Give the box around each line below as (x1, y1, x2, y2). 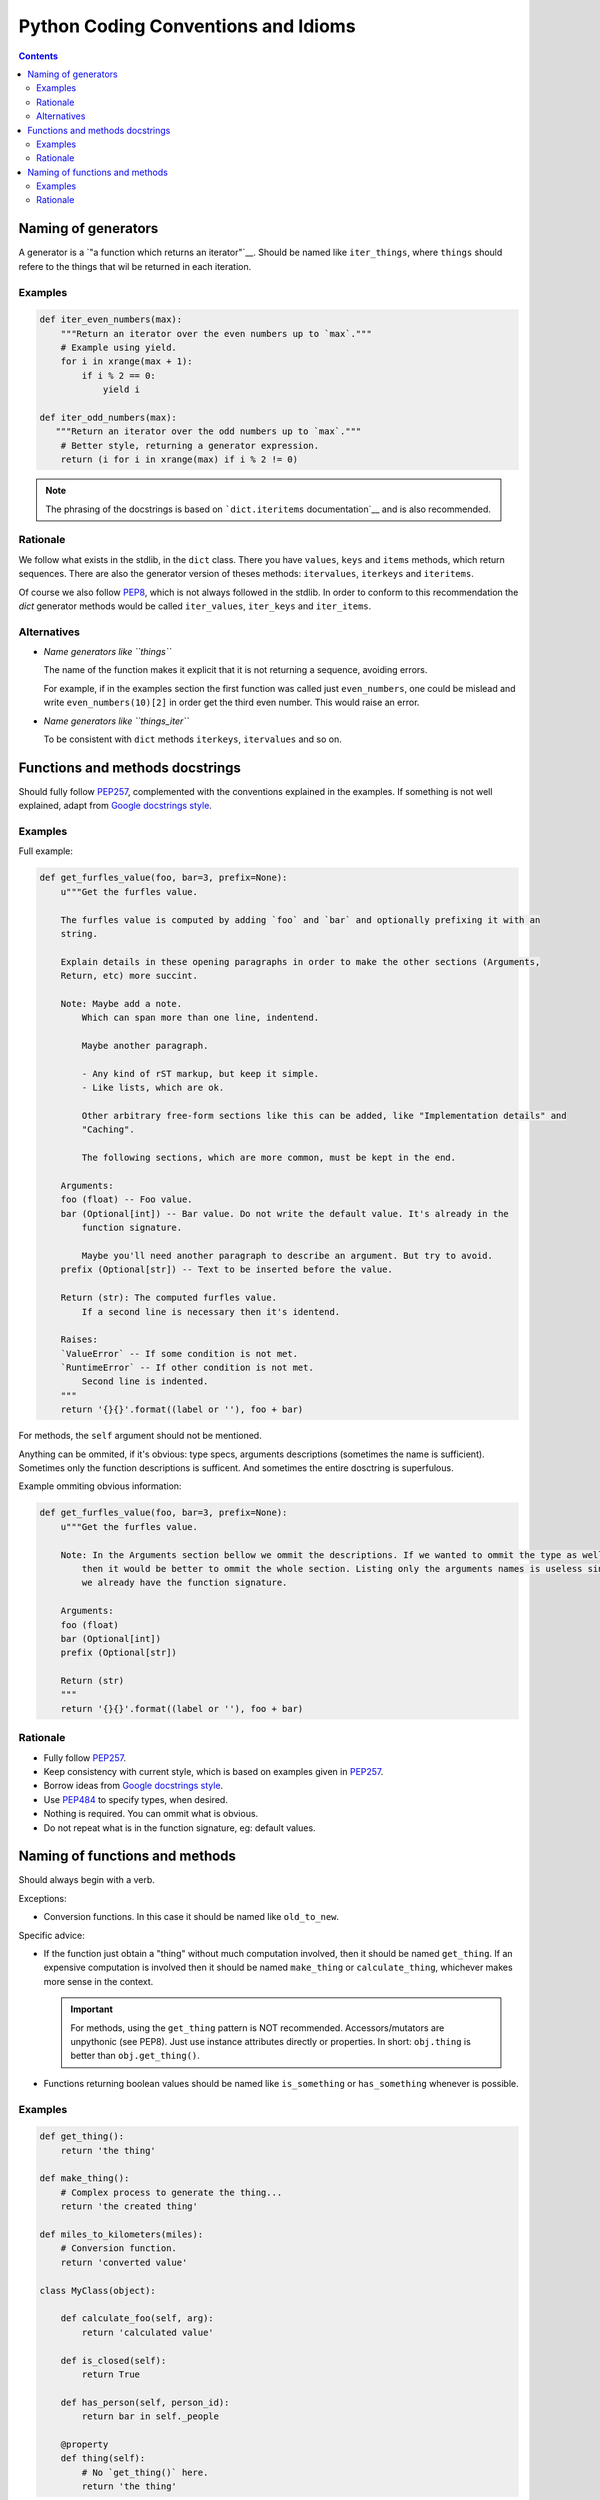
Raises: (60, 1334, 99, 1345)
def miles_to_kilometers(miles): (39, 2229, 204, 2240)
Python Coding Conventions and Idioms (18, 15, 356, 37)
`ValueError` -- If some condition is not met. (60, 1348, 299, 1359)
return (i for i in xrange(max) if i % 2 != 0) (60, 454, 299, 465)
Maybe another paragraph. (81, 1040, 209, 1052)
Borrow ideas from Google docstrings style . (43, 1780, 224, 1792)
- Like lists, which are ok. (81, 1082, 225, 1094)
